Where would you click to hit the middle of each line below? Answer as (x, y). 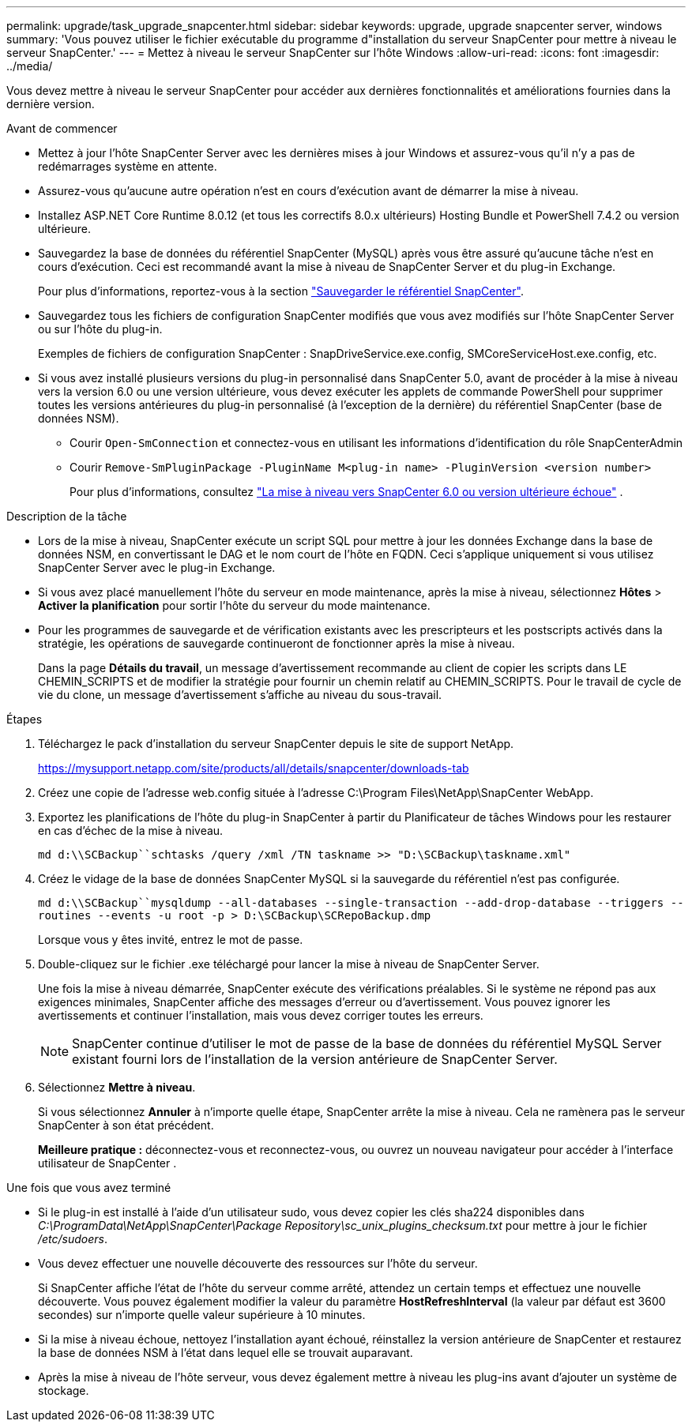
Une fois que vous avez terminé (89, 1187)
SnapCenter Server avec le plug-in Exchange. (157, 567)
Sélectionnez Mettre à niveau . (117, 1087)
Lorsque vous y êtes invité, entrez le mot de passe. (171, 939)
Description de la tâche (67, 516)
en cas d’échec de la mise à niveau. (131, 830)
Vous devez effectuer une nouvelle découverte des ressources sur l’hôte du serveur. (258, 1263)
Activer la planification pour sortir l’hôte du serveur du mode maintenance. (234, 605)
